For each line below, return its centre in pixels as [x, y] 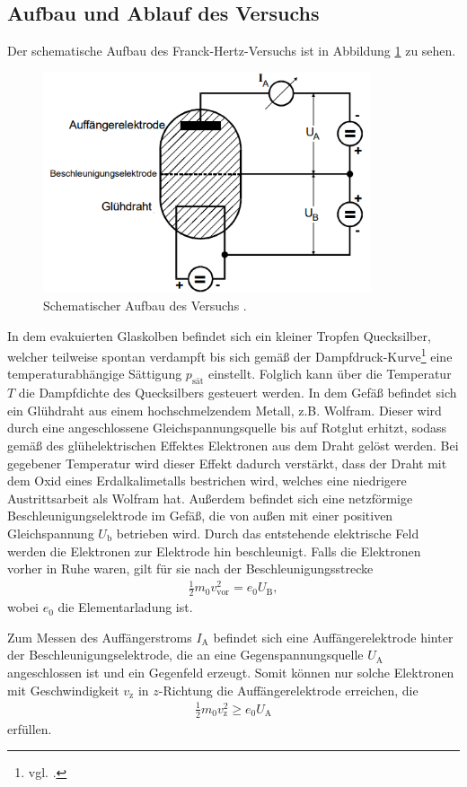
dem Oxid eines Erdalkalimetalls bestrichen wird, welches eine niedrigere [207, 481]
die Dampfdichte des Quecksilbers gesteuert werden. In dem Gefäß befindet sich [238, 393]
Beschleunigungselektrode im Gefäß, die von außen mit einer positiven [200, 516]
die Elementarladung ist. [125, 607]
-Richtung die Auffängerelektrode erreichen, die [288, 690]
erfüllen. [30, 728]
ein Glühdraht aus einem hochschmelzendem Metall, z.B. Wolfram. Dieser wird [225, 410]
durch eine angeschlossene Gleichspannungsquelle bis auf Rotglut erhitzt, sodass [227, 428]
